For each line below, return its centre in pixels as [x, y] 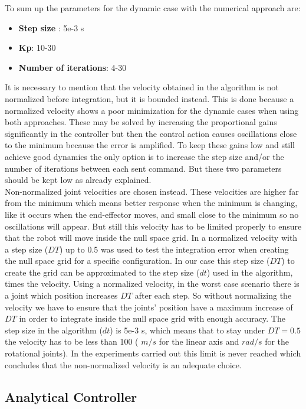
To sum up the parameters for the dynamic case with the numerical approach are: [153, 8]
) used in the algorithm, [250, 272]
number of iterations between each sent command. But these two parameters [143, 168]
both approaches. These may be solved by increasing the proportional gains [141, 122]
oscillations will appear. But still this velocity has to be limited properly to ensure [153, 226]
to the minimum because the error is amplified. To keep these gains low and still [150, 145]
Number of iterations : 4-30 [73, 67]
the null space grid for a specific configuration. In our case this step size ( [137, 261]
